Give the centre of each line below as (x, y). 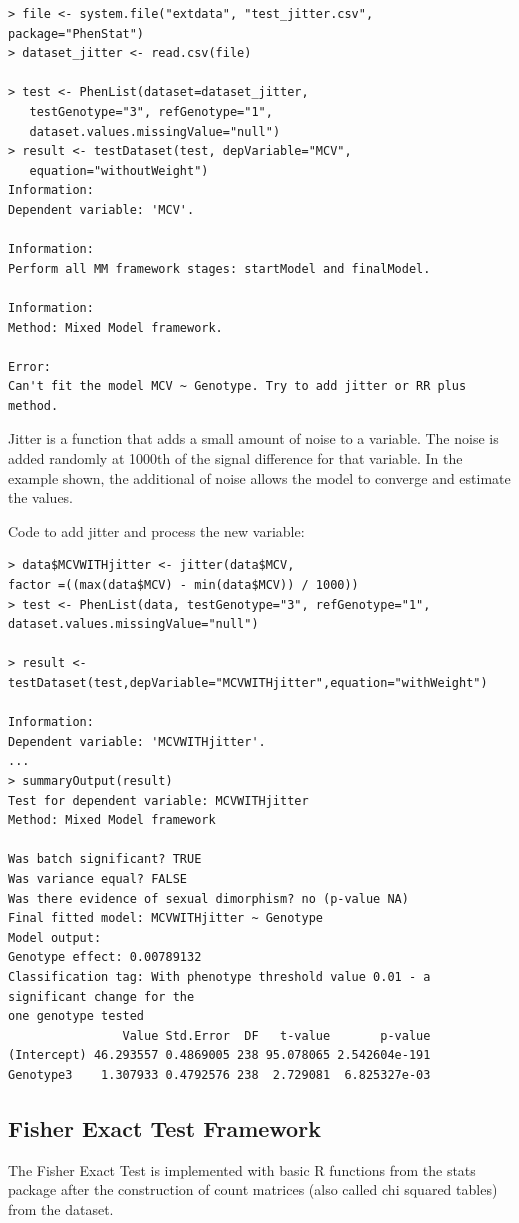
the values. (41, 497)
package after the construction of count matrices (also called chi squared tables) (253, 1189)
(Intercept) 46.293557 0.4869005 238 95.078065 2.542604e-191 (219, 1055)
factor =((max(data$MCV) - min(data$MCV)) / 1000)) (183, 585)
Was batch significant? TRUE (105, 859)
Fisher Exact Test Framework (164, 1127)
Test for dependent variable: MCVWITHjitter (158, 800)
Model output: (55, 937)
